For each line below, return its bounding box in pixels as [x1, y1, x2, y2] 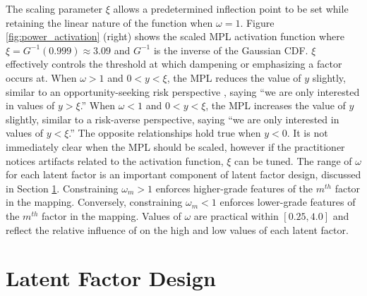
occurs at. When [6, 70, 77, 85]
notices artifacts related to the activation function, [6, 153, 224, 168]
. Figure [240, 15, 275, 30]
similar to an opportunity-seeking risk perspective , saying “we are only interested [6, 84, 360, 99]
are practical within [193, 208, 279, 223]
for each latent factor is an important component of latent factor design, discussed [6, 167, 361, 182]
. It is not [287, 125, 328, 140]
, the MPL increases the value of [205, 98, 346, 113]
